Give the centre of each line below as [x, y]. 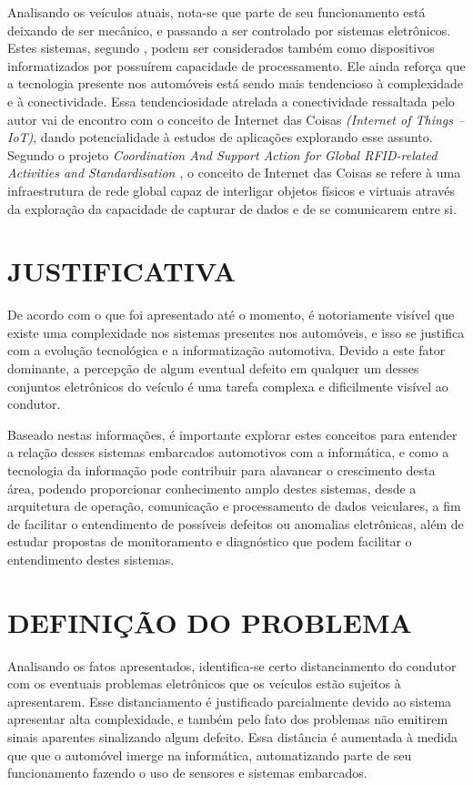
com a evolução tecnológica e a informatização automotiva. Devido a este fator [226, 350]
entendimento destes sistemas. [91, 559]
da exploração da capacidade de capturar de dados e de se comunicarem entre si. [232, 208]
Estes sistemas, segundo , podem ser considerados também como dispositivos [221, 48]
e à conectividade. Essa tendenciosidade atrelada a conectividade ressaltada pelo [231, 101]
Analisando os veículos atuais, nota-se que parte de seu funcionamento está [216, 12]
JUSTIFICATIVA [121, 271]
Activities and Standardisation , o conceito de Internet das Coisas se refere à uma [234, 173]
